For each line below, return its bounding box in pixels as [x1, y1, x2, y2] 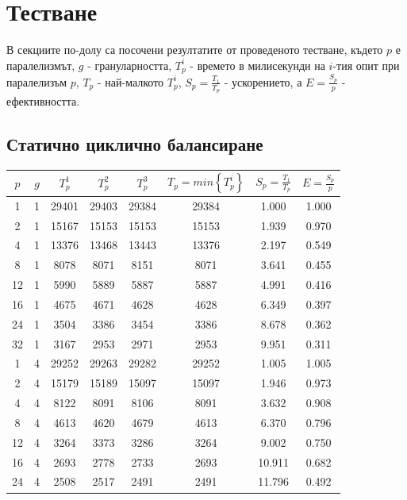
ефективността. [6, 93, 80, 110]
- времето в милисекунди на [190, 56, 325, 73]
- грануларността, [87, 56, 172, 73]
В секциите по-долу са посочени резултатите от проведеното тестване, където [6, 41, 383, 58]
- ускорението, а [224, 73, 302, 90]
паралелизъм [6, 73, 67, 90]
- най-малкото [97, 73, 164, 90]
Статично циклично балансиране [6, 132, 263, 156]
